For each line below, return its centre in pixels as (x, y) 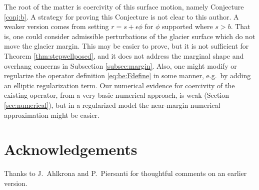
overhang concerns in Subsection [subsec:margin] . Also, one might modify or (120, 65)
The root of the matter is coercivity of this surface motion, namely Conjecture (124, 7)
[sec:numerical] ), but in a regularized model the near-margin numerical (112, 105)
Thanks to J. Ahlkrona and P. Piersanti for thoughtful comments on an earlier (125, 173)
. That (240, 26)
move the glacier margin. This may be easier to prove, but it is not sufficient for (126, 46)
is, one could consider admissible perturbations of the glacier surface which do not (130, 36)
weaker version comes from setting (56, 26)
